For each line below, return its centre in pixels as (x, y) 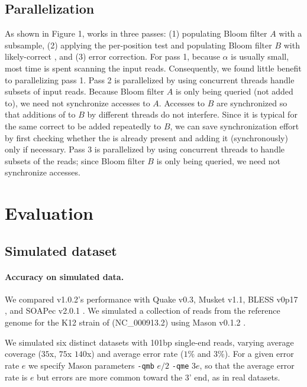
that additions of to (40, 114)
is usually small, (260, 56)
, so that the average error (247, 365)
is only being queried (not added (234, 91)
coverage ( (23, 354)
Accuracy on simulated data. (64, 276)
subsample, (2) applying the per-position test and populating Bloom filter (138, 45)
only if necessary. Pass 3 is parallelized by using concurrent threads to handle (145, 149)
